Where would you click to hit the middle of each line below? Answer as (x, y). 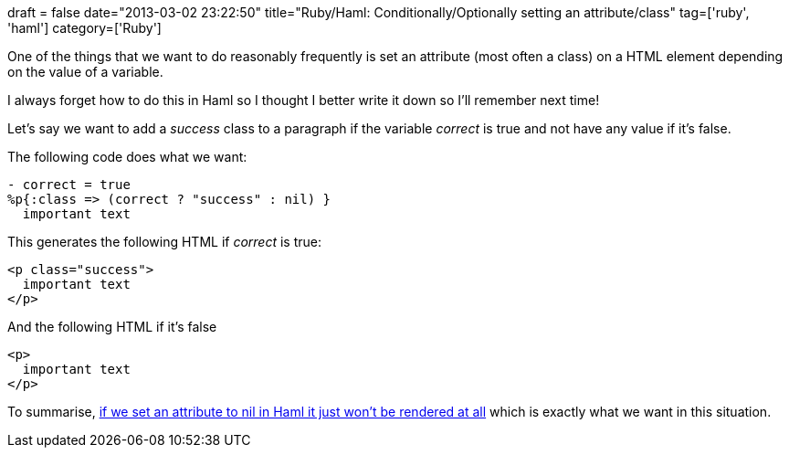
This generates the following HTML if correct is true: (165, 242)
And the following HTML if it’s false (112, 327)
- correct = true (69, 185)
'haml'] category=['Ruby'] (84, 28)
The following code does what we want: (127, 157)
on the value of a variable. (85, 72)
